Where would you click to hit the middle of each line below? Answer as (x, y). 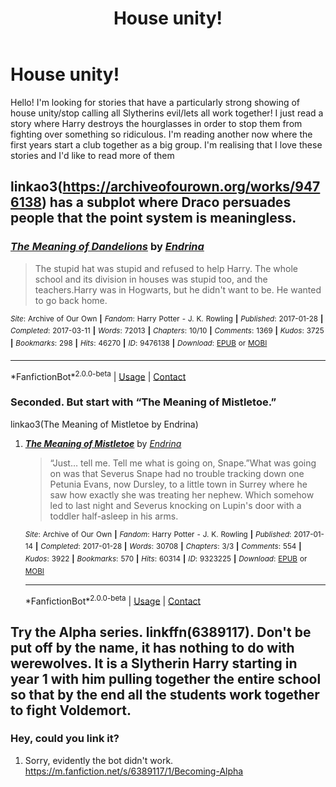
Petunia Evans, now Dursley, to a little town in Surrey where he (178, 484)
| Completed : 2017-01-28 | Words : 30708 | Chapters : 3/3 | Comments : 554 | (168, 547)
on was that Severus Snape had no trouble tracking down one (177, 473)
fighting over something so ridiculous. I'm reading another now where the (161, 134)
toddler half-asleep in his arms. (114, 516)
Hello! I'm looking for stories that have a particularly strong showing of (155, 102)
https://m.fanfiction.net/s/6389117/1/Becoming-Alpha (134, 771)
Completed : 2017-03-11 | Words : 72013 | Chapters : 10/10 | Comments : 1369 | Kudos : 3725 (167, 331)
